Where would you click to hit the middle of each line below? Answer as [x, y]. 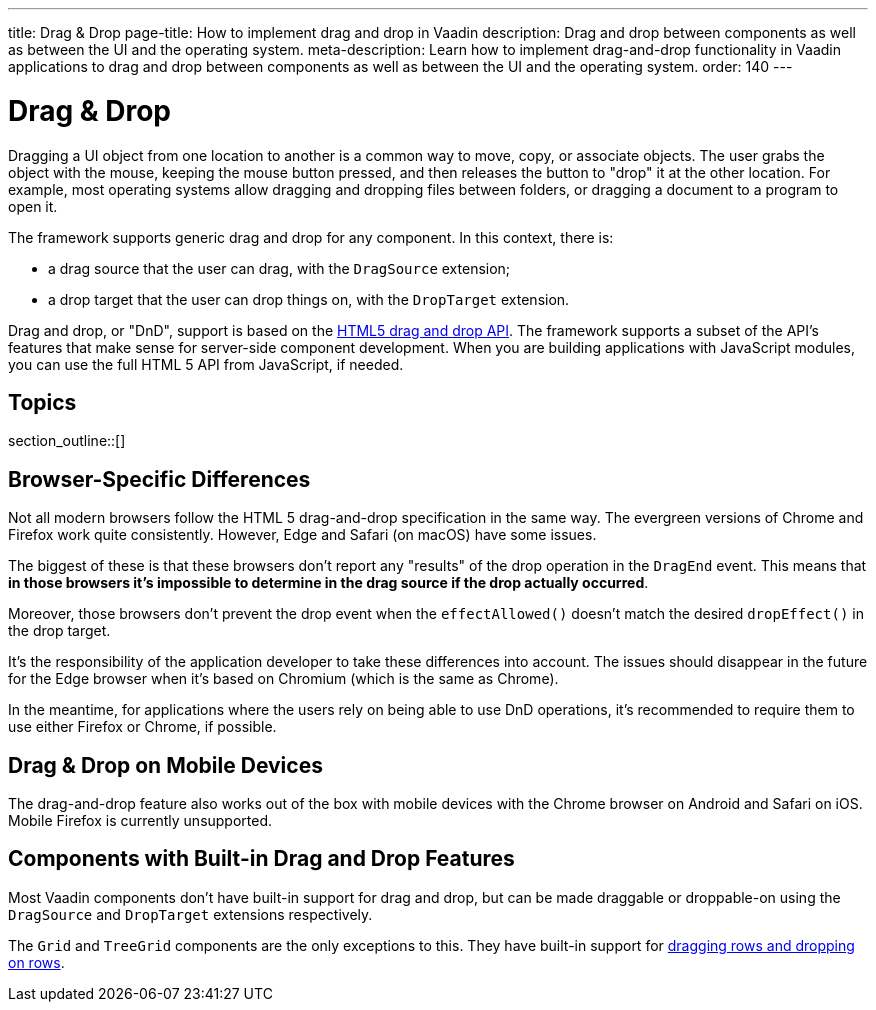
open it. [33, 206]
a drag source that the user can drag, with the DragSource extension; [279, 268]
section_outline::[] [67, 441]
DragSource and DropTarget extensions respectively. [190, 914]
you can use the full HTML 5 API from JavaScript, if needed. [206, 364]
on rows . [36, 962]
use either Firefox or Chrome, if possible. [142, 727]
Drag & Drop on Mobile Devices [165, 765]
